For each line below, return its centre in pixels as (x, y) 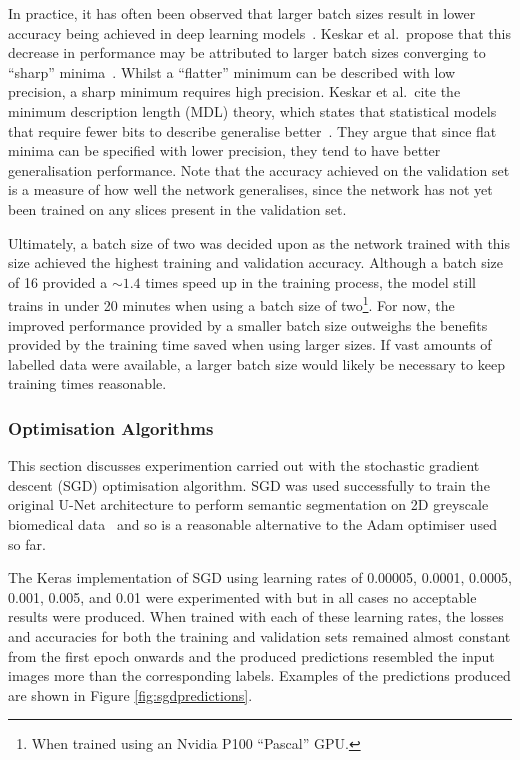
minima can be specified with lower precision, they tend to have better (224, 150)
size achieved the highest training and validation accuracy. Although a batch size (255, 262)
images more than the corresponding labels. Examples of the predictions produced (259, 675)
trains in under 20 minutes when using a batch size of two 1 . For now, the (231, 303)
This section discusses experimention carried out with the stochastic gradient (244, 465)
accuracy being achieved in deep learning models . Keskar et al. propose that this (259, 32)
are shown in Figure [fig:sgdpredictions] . (130, 694)
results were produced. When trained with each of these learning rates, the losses (256, 616)
